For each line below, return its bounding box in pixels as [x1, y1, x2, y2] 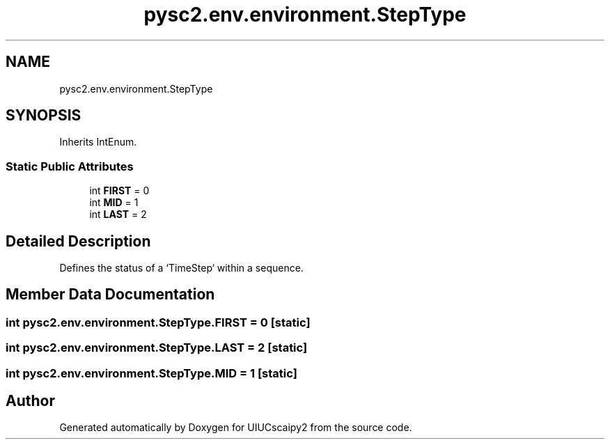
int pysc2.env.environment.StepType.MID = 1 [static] [6, 366, 297, 380]
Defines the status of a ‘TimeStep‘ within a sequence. [59, 262, 304, 274]
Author [6, 392, 55, 410]
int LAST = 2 [89, 208, 147, 221]
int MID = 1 [89, 196, 139, 209]
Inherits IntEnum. [59, 136, 137, 148]
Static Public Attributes [6, 159, 134, 173]
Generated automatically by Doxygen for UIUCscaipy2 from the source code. [59, 421, 412, 434]
